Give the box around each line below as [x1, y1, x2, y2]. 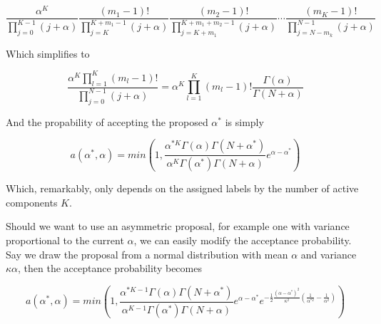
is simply [225, 114, 264, 129]
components [6, 194, 58, 209]
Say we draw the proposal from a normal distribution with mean [6, 246, 288, 261]
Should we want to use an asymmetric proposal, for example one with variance [6, 219, 350, 234]
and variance [300, 246, 357, 261]
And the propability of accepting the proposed [6, 114, 208, 129]
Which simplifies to [6, 46, 90, 61]
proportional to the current [6, 233, 124, 248]
